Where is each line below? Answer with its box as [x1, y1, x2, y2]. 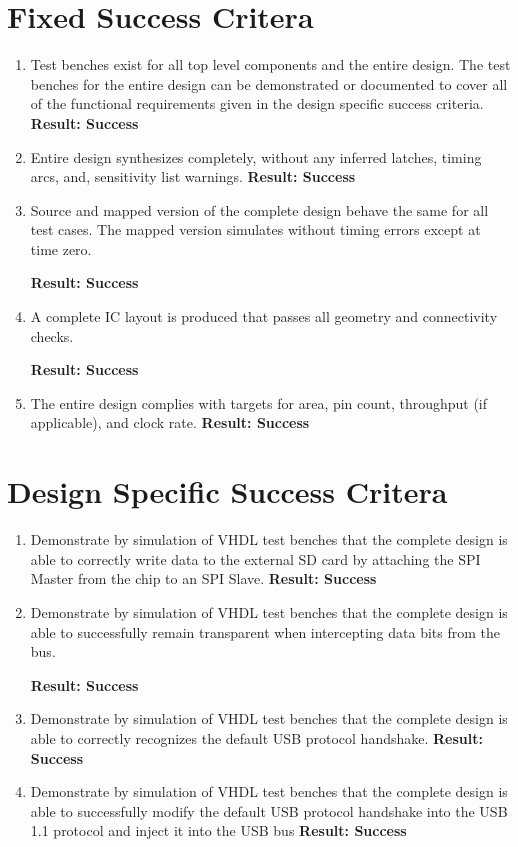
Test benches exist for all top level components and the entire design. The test [30, 54, 511, 75]
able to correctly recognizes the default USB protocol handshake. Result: [30, 727, 483, 748]
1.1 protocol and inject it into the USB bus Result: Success [30, 820, 407, 841]
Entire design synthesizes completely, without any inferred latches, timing [30, 146, 482, 167]
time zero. [30, 238, 92, 259]
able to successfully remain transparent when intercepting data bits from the [30, 621, 500, 642]
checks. [30, 325, 74, 346]
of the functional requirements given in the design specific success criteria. [30, 93, 484, 114]
